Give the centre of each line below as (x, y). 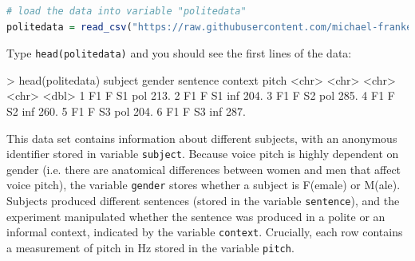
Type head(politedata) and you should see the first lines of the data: (179, 53)
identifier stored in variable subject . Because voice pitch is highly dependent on (203, 154)
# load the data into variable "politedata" (126, 11)
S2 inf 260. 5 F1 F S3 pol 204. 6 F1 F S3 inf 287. (126, 111)
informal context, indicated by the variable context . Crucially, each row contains (205, 232)
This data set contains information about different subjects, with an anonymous (202, 138)
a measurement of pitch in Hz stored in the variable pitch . (150, 248)
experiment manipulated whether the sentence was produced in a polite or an (196, 216)
